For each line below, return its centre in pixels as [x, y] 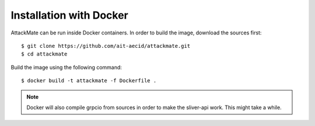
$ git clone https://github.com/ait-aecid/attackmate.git [106, 46]
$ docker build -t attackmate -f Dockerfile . [89, 81]
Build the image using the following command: [66, 67]
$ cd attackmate [44, 54]
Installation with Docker [69, 15]
